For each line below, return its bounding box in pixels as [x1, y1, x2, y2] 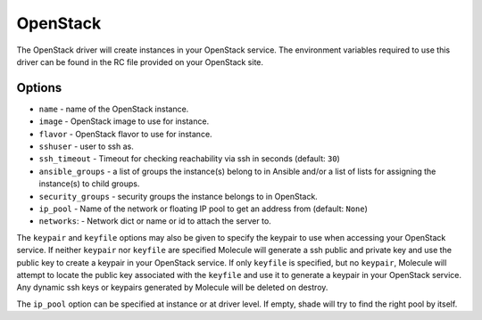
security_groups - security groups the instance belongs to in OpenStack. [38, 191, 319, 201]
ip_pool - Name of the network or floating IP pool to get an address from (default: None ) [38, 203, 368, 214]
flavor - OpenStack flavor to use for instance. [38, 128, 213, 139]
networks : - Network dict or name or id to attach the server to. [38, 216, 271, 226]
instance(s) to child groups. [38, 178, 140, 189]
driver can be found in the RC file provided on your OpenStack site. [16, 56, 263, 67]
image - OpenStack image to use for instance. [38, 116, 210, 127]
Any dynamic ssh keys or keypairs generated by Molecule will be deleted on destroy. [16, 282, 328, 293]
